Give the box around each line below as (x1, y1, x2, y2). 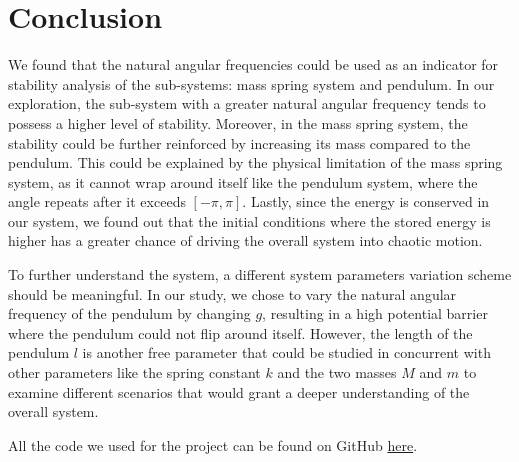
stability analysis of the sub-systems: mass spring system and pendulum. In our (8, 73, 495, 94)
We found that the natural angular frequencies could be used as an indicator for (8, 54, 499, 75)
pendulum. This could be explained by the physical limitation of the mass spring (8, 152, 503, 173)
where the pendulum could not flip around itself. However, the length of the (8, 322, 473, 343)
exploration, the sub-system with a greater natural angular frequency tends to (8, 93, 486, 114)
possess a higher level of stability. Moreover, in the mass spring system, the (8, 112, 468, 133)
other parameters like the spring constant (8, 362, 261, 383)
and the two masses (277, 362, 397, 383)
